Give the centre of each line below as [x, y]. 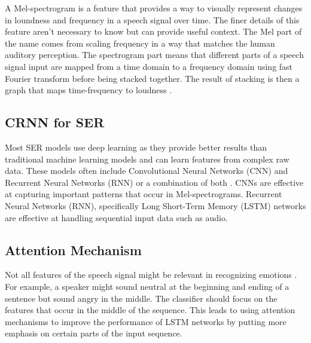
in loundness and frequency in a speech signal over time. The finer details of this [152, 19]
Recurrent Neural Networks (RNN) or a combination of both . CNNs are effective [154, 182]
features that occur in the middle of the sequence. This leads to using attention [150, 310]
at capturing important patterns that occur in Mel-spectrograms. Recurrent [144, 194]
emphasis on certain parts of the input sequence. [94, 333]
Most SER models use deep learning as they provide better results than [136, 147]
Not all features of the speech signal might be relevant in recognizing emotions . [151, 275]
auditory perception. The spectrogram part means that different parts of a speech [154, 55]
